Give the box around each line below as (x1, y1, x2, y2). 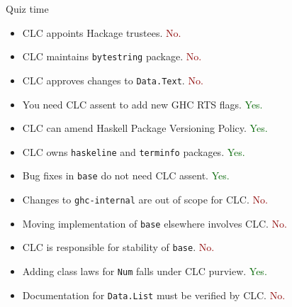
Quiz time (6, 1, 49, 16)
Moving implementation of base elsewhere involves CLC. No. (22, 216, 287, 230)
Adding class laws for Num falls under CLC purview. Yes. (22, 263, 267, 278)
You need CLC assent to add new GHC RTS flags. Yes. (22, 96, 263, 111)
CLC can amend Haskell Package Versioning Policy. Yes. (22, 121, 268, 135)
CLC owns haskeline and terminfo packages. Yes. (22, 144, 245, 159)
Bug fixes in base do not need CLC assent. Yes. (22, 168, 230, 183)
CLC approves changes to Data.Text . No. (22, 72, 203, 87)
